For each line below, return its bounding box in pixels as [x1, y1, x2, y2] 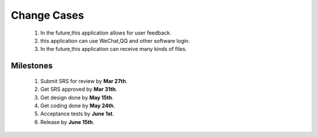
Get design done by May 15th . [40, 94, 114, 101]
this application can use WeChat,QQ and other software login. [40, 37, 190, 44]
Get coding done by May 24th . [40, 102, 115, 109]
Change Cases [11, 9, 84, 22]
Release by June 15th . [40, 118, 95, 125]
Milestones [11, 61, 53, 71]
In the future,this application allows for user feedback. [40, 29, 172, 36]
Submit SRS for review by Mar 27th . [40, 77, 128, 84]
